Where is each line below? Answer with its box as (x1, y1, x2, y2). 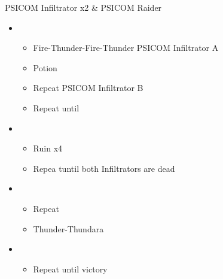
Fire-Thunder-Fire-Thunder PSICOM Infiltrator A (33, 41, 219, 54)
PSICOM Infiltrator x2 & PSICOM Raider (5, 1, 162, 13)
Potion (33, 61, 57, 74)
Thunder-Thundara (33, 222, 104, 235)
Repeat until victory (33, 262, 108, 275)
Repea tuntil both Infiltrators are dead (33, 162, 175, 174)
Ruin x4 (33, 142, 63, 154)
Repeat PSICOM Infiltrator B (33, 81, 143, 94)
